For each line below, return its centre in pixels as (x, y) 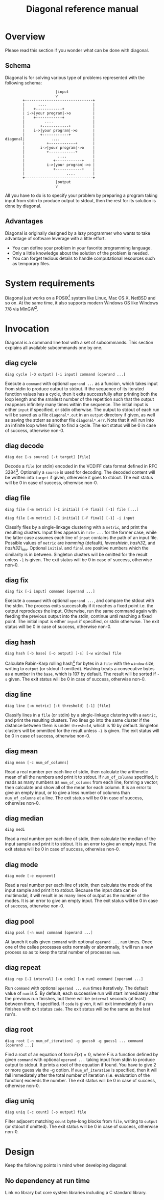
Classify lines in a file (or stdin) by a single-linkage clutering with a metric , (81, 715)
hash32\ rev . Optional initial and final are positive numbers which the (77, 548)
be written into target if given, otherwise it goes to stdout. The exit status (79, 478)
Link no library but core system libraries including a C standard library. (76, 1193)
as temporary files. (31, 263)
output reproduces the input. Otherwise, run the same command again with (81, 611)
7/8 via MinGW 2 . (22, 309)
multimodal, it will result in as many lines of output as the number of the (77, 896)
